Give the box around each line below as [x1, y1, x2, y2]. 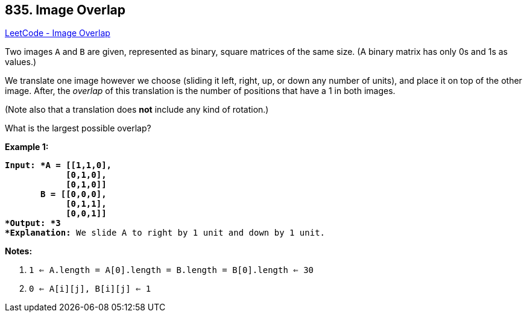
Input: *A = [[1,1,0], [5, 160, 112, 171]
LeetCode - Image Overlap [5, 28, 110, 39]
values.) [5, 57, 37, 67]
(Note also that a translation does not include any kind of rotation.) [5, 104, 269, 115]
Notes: [5, 246, 33, 257]
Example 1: [5, 142, 49, 152]
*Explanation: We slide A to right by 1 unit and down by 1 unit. [5, 228, 326, 238]
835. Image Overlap [5, 2, 126, 17]
